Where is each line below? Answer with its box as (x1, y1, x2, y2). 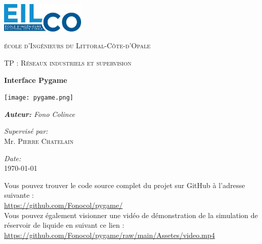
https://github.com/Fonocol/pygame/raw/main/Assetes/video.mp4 (4, 229, 215, 240)
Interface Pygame (4, 74, 67, 85)
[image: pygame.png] (4, 94, 74, 102)
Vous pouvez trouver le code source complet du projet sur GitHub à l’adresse (4, 179, 245, 190)
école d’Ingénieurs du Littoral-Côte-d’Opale (4, 40, 150, 51)
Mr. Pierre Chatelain (4, 135, 74, 146)
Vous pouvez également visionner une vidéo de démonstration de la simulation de (4, 209, 258, 220)
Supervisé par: (4, 126, 48, 136)
